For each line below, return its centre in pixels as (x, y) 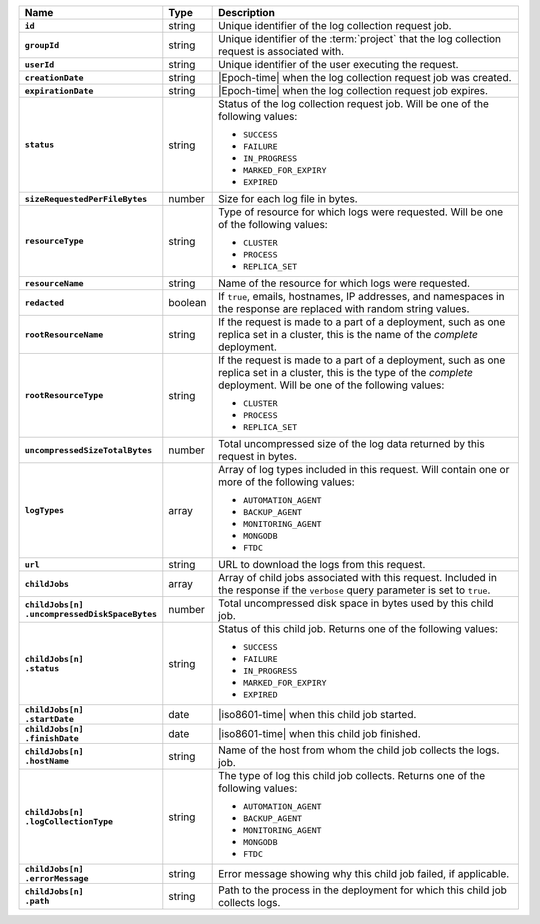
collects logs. (249, 902)
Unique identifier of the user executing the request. (338, 64)
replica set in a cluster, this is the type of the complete (346, 372)
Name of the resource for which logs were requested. (344, 283)
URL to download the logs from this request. (322, 564)
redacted (44, 302)
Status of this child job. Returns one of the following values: (358, 628)
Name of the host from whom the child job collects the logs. (359, 750)
